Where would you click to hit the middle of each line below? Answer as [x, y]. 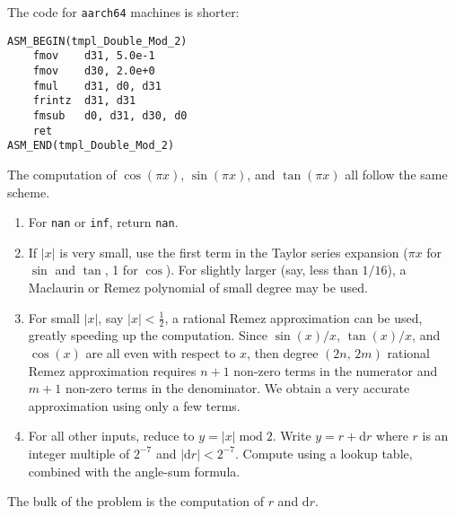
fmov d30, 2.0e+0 [94, 70]
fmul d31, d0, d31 [97, 86]
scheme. [29, 192]
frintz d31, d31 [84, 101]
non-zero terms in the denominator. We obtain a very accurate [237, 388]
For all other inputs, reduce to [111, 436]
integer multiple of [79, 453]
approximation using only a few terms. [134, 405]
